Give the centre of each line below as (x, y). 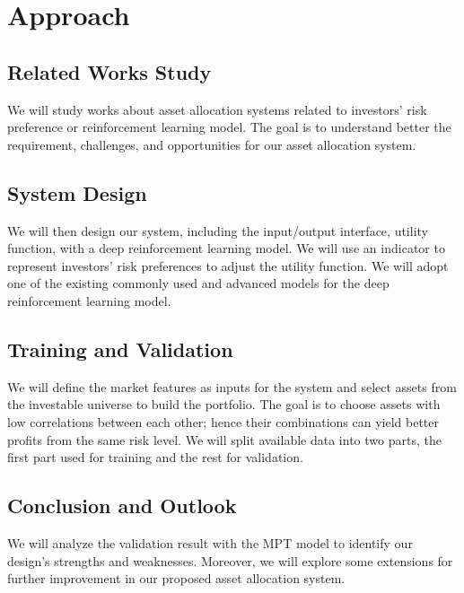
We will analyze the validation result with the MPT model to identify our (210, 542)
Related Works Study (109, 71)
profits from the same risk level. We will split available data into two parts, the (224, 439)
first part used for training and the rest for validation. (155, 457)
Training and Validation (120, 349)
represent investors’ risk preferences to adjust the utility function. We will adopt (228, 265)
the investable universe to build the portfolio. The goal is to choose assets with (224, 404)
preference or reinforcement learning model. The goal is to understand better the (229, 127)
